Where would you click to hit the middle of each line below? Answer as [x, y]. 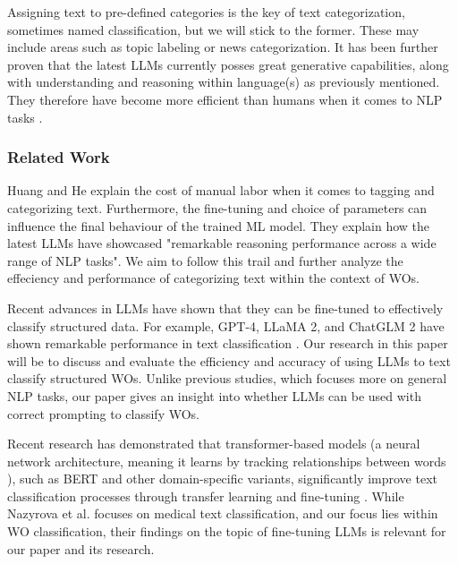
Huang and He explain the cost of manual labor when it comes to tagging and [221, 190]
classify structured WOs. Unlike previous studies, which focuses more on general [227, 378]
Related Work [59, 157]
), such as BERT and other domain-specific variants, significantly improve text [222, 479]
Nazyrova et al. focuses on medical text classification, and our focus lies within [223, 513]
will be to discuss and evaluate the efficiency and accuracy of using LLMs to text [229, 360]
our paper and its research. [81, 548]
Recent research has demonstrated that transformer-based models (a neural [214, 444]
